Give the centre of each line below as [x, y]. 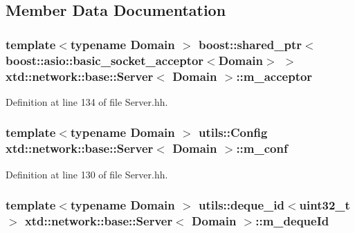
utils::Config [233, 132]
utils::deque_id [241, 205]
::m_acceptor [274, 76]
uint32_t [325, 205]
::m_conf [262, 148]
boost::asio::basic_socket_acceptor [105, 60]
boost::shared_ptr [250, 44]
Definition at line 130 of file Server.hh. [87, 174]
